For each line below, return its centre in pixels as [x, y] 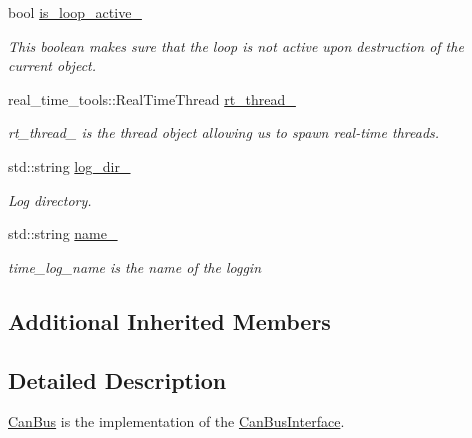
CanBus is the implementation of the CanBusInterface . [176, 421]
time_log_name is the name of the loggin [135, 266]
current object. [52, 65]
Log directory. [50, 199]
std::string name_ [63, 233]
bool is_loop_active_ [75, 12]
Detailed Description [117, 379]
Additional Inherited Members [169, 320]
